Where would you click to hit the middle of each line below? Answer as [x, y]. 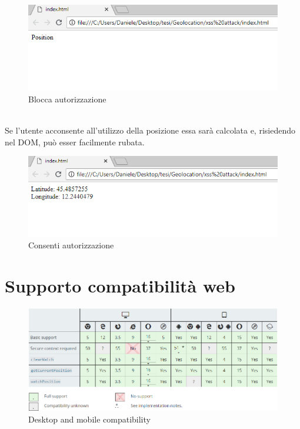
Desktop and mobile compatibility [89, 419]
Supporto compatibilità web [120, 285]
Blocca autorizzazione [67, 99]
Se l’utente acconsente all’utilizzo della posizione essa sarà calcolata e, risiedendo [150, 130]
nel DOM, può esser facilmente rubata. [75, 142]
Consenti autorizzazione [71, 245]
